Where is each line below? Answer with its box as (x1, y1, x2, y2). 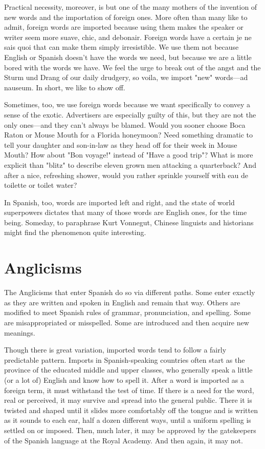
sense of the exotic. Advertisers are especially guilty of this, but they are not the (4, 109, 256, 120)
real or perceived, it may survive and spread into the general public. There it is (4, 395, 252, 405)
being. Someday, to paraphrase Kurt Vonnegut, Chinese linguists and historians (4, 217, 254, 227)
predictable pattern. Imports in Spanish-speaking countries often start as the (4, 354, 245, 365)
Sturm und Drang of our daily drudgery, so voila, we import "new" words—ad (4, 72, 248, 83)
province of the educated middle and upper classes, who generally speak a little (4, 364, 253, 375)
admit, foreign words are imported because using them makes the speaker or (4, 22, 244, 32)
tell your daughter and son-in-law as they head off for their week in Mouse (4, 139, 237, 150)
